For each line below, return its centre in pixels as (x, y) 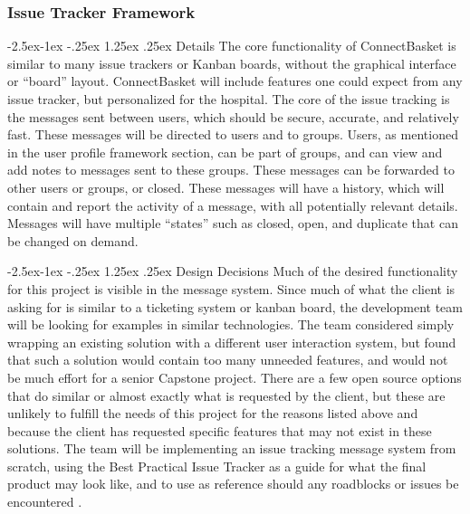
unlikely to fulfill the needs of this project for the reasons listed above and (213, 413)
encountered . (45, 502)
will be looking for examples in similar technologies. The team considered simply (231, 324)
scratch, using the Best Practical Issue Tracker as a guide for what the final (217, 466)
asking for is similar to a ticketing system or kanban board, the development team (235, 306)
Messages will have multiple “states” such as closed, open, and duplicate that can (233, 223)
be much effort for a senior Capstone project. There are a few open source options (235, 377)
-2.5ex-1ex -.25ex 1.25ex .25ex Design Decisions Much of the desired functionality (233, 271)
